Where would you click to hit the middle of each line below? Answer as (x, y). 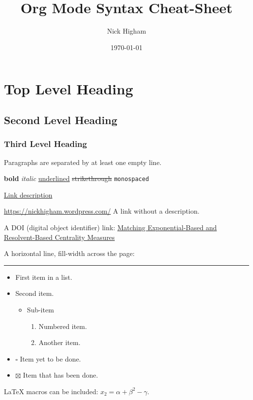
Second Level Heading (61, 119)
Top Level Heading (69, 89)
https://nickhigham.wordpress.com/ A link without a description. (102, 211)
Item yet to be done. (51, 358)
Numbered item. (63, 326)
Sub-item (40, 309)
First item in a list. (44, 277)
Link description (28, 194)
